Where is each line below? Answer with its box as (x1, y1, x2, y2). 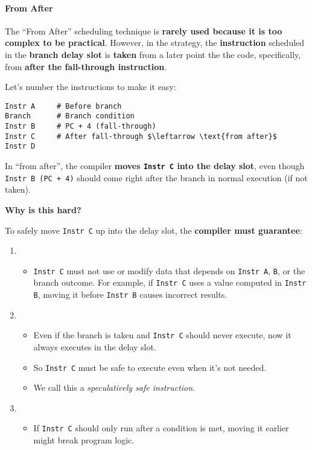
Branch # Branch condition (5, 112, 135, 121)
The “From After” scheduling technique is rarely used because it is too (5, 24, 282, 37)
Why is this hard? (5, 203, 81, 216)
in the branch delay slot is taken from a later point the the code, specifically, (5, 48, 301, 60)
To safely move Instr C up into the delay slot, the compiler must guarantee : (5, 223, 302, 236)
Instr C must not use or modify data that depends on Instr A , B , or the (33, 264, 305, 277)
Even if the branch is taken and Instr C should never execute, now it (33, 329, 291, 341)
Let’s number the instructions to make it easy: (5, 80, 176, 93)
